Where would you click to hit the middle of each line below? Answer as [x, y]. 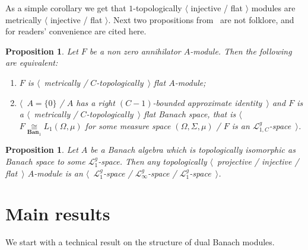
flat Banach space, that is [190, 114]
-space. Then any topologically [153, 161]
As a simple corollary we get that [66, 8]
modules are [273, 8]
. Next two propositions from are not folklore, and [201, 19]
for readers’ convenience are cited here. [76, 31]
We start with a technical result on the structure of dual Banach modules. [140, 242]
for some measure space [128, 125]
